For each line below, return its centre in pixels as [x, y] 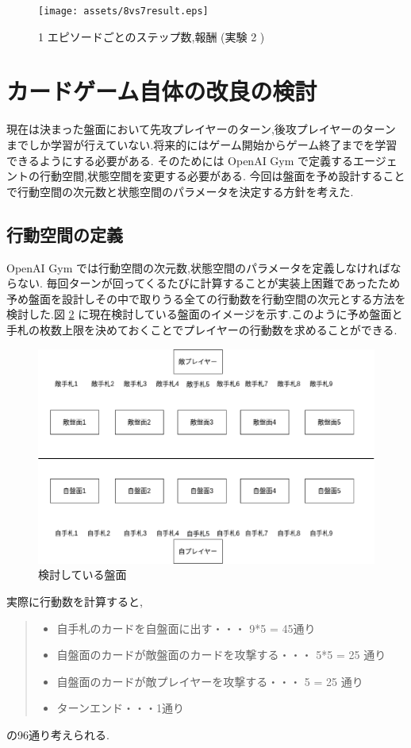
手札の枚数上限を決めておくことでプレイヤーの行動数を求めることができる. [202, 329]
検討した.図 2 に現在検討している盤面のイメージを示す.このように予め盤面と [205, 314]
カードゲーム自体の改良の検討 [162, 91]
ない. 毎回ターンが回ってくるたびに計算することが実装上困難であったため [209, 283]
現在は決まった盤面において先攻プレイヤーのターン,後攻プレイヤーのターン [201, 129]
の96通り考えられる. [58, 735]
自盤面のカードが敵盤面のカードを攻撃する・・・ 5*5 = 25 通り [221, 655]
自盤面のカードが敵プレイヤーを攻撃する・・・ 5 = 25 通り [210, 681]
